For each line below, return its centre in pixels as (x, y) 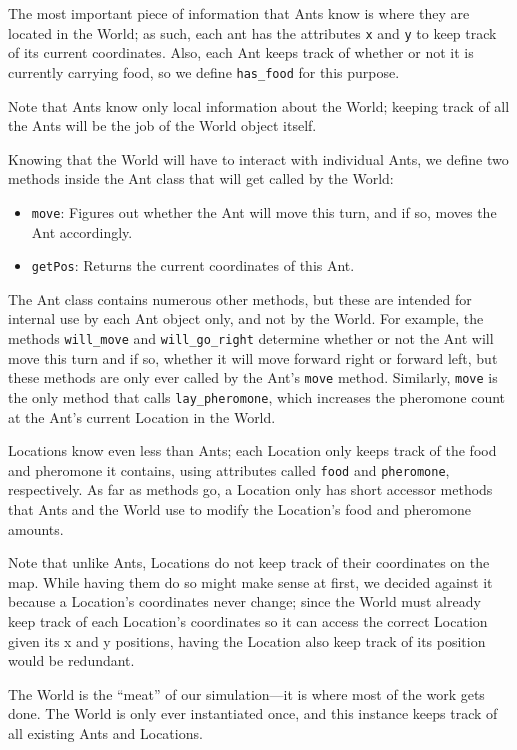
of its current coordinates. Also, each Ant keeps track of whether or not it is (241, 52)
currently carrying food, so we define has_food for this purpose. (204, 71)
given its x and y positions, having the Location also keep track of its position (247, 640)
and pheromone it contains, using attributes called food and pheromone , (229, 469)
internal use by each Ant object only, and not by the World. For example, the (246, 318)
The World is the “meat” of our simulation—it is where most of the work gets (246, 693)
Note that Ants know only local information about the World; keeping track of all (259, 105)
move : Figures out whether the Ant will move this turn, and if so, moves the (264, 211)
